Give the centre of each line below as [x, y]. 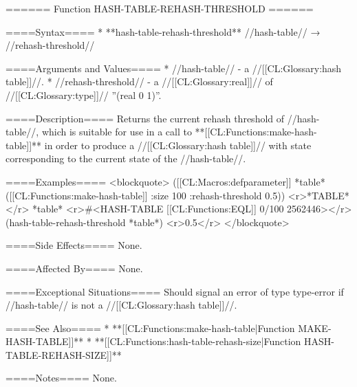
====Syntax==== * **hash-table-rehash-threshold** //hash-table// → [163, 31]
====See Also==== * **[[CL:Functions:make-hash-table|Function [150, 328]
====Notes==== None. [61, 378]
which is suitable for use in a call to [117, 132]
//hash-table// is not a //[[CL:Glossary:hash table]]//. [121, 305]
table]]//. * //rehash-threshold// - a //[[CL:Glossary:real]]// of [139, 81]
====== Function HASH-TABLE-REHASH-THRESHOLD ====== [160, 8]
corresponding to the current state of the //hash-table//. [126, 158]
